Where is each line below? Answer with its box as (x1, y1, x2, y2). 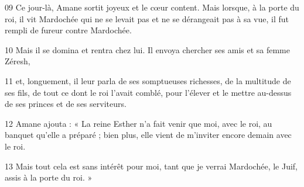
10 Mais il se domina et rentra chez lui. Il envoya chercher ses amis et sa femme (5, 43, 290, 56)
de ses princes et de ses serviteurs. (5, 98, 127, 110)
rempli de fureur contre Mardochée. (5, 24, 132, 36)
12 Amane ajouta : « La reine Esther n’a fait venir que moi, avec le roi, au (5, 117, 272, 129)
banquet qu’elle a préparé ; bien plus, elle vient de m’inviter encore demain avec (5, 129, 292, 141)
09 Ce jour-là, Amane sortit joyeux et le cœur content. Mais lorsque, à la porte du (5, 1, 299, 13)
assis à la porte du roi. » (5, 171, 93, 183)
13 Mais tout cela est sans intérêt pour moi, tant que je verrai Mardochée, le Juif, (5, 160, 298, 172)
